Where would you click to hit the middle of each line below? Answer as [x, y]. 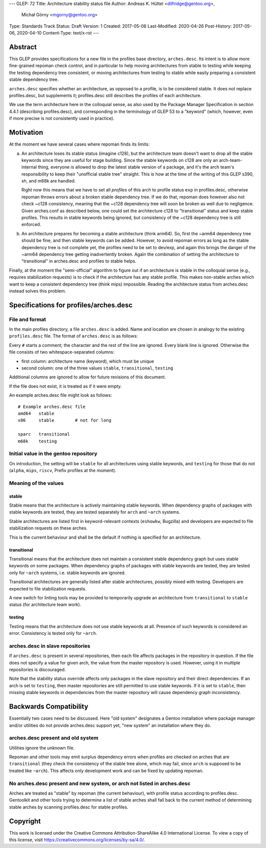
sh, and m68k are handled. [49, 181]
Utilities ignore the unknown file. [42, 748]
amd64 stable [36, 413]
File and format [28, 319]
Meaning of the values [36, 483]
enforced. [31, 224]
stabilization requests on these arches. [49, 528]
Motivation [26, 132]
